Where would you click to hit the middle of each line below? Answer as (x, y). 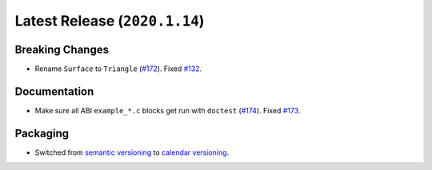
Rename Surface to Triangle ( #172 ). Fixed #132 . (118, 69)
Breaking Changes (62, 49)
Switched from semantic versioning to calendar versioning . (132, 152)
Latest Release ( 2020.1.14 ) (110, 21)
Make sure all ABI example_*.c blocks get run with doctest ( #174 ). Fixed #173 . (168, 110)
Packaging (42, 133)
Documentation (54, 91)
